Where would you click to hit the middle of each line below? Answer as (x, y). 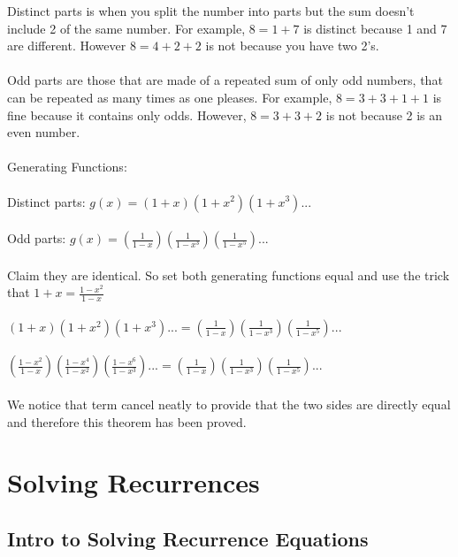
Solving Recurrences (134, 482)
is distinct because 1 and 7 (375, 28)
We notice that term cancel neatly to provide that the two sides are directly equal (229, 404)
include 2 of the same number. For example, (126, 28)
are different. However (67, 46)
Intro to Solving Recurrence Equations (188, 538)
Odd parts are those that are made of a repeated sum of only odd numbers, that (225, 80)
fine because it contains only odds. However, (127, 114)
